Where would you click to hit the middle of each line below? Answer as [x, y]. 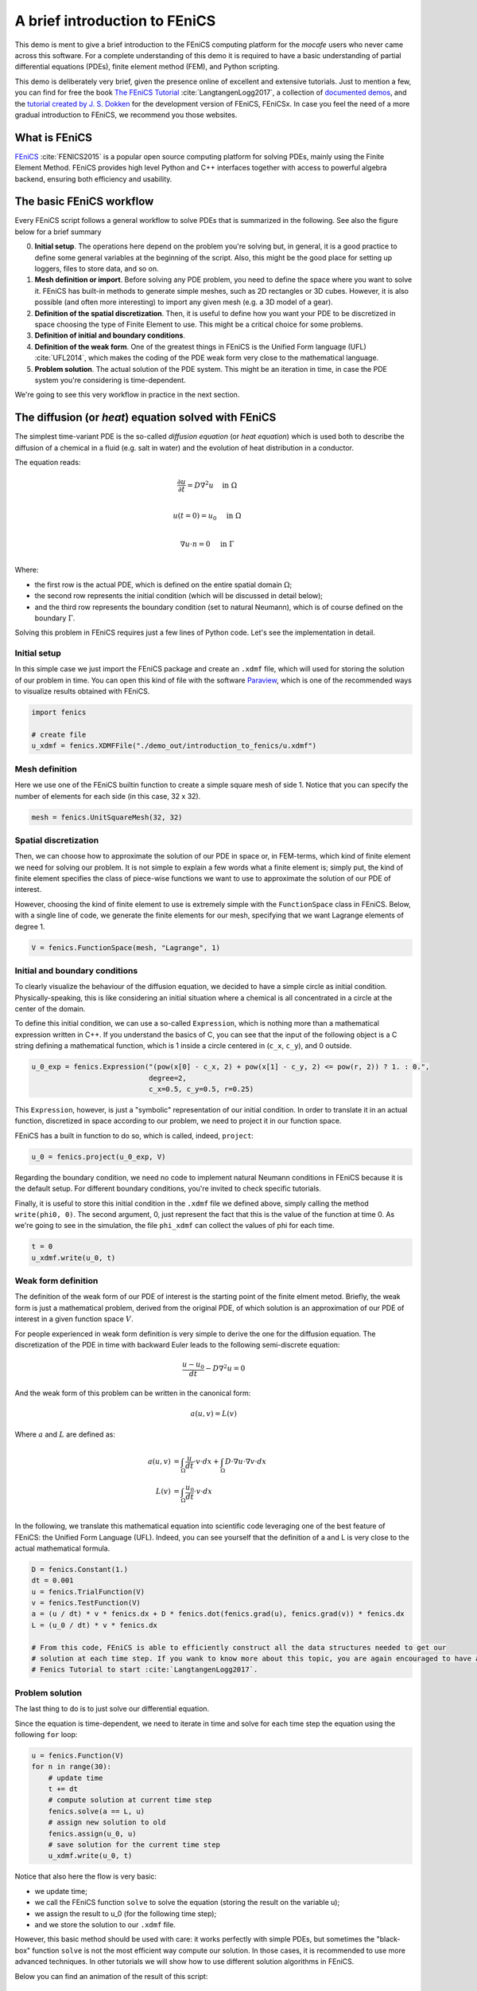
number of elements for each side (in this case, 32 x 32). [108, 796]
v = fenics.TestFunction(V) [86, 1603]
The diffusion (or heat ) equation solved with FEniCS [145, 418]
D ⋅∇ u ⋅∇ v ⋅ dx [245, 1462]
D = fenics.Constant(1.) [80, 1569]
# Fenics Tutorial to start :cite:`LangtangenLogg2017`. [145, 1670]
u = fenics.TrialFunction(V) [88, 1592]
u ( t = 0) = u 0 [195, 516]
